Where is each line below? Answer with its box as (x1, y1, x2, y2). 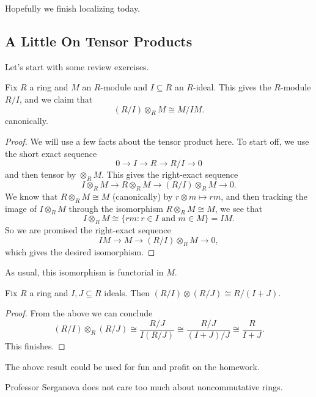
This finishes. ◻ (5, 339, 65, 352)
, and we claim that (19, 92, 93, 105)
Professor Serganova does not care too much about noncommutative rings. (5, 381, 283, 393)
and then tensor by (5, 168, 76, 181)
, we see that (215, 202, 263, 214)
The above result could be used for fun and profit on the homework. (5, 360, 260, 373)
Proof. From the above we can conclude (5, 307, 153, 319)
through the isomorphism (68, 202, 163, 214)
